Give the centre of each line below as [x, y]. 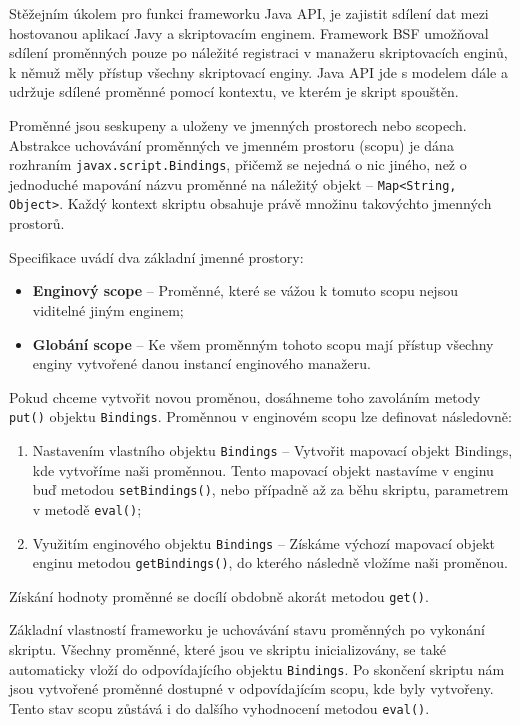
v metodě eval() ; [87, 508]
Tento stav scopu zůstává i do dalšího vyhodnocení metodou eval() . [219, 707]
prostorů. [37, 223]
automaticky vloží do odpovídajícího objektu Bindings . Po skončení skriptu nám [257, 668]
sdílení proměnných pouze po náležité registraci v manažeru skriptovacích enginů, [258, 52]
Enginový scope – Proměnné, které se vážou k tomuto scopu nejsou [245, 290]
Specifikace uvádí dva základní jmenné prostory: [156, 256]
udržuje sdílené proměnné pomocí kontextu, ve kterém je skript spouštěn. [234, 91]
